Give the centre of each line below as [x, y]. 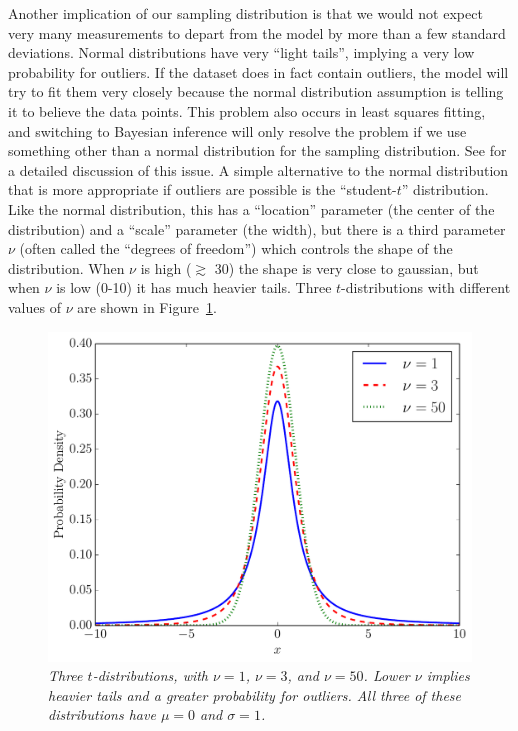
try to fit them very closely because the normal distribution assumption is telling [256, 91]
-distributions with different [426, 287]
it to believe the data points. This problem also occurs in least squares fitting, [247, 110]
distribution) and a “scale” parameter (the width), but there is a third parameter [257, 228]
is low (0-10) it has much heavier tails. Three [194, 287]
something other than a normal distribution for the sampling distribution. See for [257, 150]
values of [34, 306]
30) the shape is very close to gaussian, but [346, 267]
